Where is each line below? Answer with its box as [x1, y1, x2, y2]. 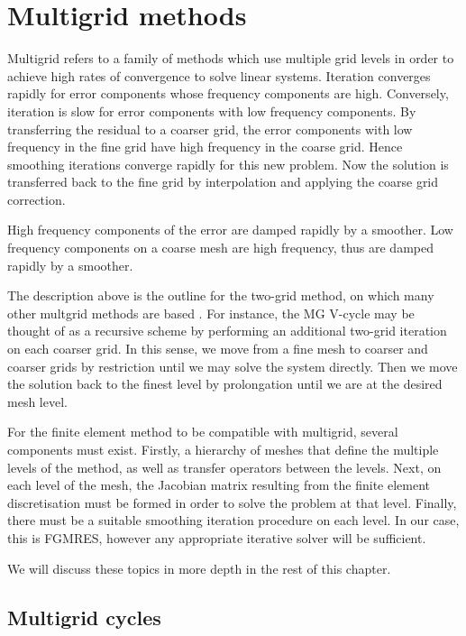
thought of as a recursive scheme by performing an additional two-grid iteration [7, 321, 447, 340]
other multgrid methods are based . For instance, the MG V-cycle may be [7, 303, 415, 322]
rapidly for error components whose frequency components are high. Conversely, [7, 84, 449, 103]
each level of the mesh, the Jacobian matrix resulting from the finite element [7, 475, 431, 494]
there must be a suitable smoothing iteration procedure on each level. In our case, [7, 511, 460, 530]
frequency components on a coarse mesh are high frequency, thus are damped [7, 238, 434, 257]
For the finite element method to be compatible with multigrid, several [7, 422, 398, 441]
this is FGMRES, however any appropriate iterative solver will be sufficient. [7, 528, 426, 547]
